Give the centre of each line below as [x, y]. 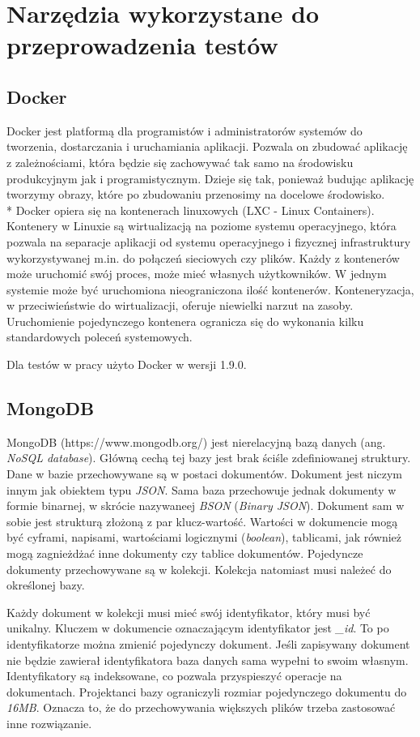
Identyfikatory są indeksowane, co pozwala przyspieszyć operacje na [174, 676]
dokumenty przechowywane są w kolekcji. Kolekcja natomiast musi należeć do [199, 569]
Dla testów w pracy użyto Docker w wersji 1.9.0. [127, 364]
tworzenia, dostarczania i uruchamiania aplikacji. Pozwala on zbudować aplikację [207, 146]
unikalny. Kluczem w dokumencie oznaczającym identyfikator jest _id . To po [198, 628]
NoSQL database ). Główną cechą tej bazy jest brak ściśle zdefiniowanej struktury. [209, 458]
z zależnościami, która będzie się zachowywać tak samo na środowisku [180, 162]
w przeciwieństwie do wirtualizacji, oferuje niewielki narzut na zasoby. [180, 305]
